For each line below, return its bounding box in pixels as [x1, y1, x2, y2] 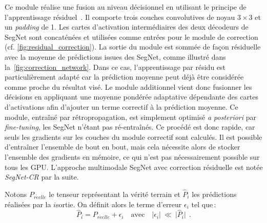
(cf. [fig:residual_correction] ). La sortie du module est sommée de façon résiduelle [5, 41, 261, 52]
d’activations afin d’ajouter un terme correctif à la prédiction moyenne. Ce [5, 101, 238, 112]
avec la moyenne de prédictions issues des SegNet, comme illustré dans [5, 51, 226, 62]
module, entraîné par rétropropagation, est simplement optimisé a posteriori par [5, 111, 257, 122]
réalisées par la [5, 199, 51, 209]
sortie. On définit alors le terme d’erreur [55, 199, 182, 209]
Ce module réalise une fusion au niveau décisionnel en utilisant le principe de [5, 2, 247, 12]
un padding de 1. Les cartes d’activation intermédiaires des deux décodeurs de [5, 21, 249, 32]
